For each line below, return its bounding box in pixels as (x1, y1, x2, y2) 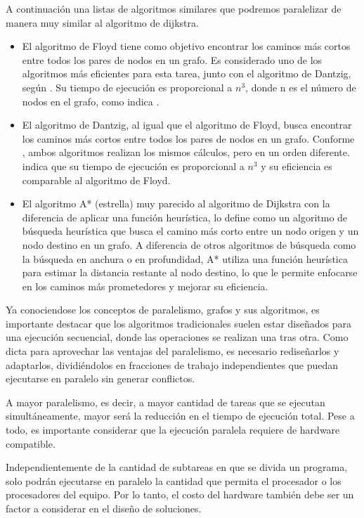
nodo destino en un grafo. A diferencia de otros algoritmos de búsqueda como (22, 237, 356, 252)
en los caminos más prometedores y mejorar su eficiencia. (22, 278, 268, 293)
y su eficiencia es (261, 158, 332, 173)
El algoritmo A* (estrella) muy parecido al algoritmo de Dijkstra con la (22, 196, 330, 211)
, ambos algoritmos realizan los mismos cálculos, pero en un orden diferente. (22, 145, 350, 160)
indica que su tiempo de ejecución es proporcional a (22, 158, 245, 173)
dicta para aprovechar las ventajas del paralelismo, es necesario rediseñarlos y (6, 344, 339, 358)
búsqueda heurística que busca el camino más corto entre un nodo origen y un (22, 224, 359, 238)
